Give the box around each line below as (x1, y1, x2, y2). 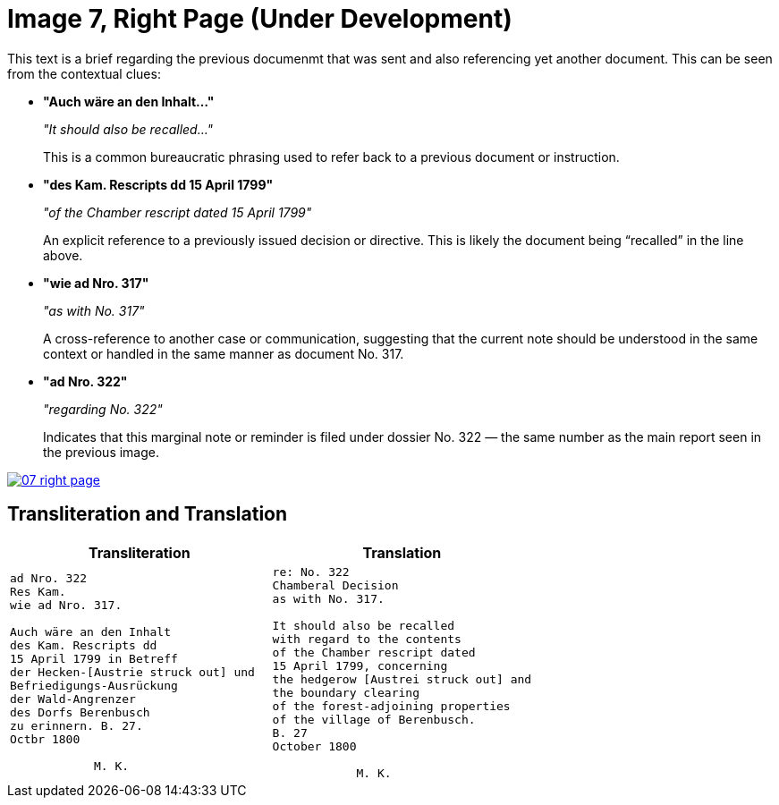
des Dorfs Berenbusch (10, 706, 150, 720)
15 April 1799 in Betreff (10, 652, 178, 666)
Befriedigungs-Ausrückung (10, 679, 178, 693)
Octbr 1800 (10, 733, 80, 747)
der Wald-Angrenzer (10, 692, 136, 707)
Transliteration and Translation (7, 503, 288, 526)
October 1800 (272, 739, 357, 753)
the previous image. (43, 444, 160, 460)
